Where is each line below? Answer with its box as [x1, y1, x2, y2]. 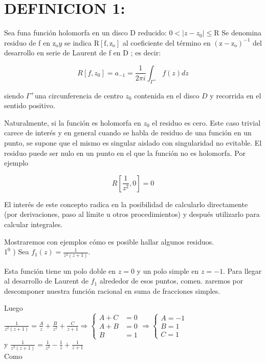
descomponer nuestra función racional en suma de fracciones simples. [4, 285, 220, 296]
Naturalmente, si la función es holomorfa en [4, 117, 141, 128]
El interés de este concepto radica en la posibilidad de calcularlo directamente [4, 198, 248, 209]
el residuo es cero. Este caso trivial [152, 117, 261, 128]
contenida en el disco [134, 90, 199, 100]
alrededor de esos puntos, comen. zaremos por [99, 275, 243, 286]
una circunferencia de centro [34, 90, 123, 100]
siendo [4, 90, 24, 100]
